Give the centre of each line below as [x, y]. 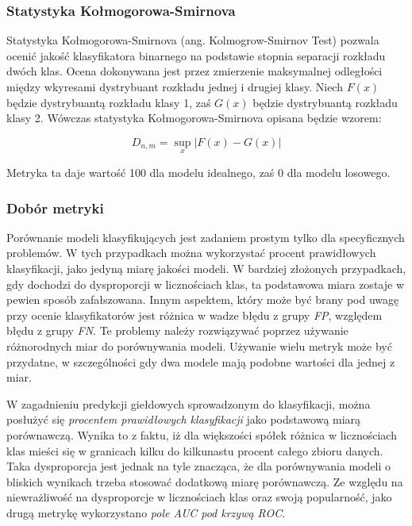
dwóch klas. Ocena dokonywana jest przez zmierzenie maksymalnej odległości [194, 71]
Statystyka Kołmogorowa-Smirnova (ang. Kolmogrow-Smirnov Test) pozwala [193, 40]
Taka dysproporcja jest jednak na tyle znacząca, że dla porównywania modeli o [199, 466]
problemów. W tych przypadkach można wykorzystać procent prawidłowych [191, 253]
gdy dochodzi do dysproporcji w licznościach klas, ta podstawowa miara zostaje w [205, 284]
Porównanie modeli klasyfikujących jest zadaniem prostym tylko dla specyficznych [206, 237]
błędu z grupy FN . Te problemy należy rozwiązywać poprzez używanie [177, 330]
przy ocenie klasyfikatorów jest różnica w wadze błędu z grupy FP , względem [194, 315]
